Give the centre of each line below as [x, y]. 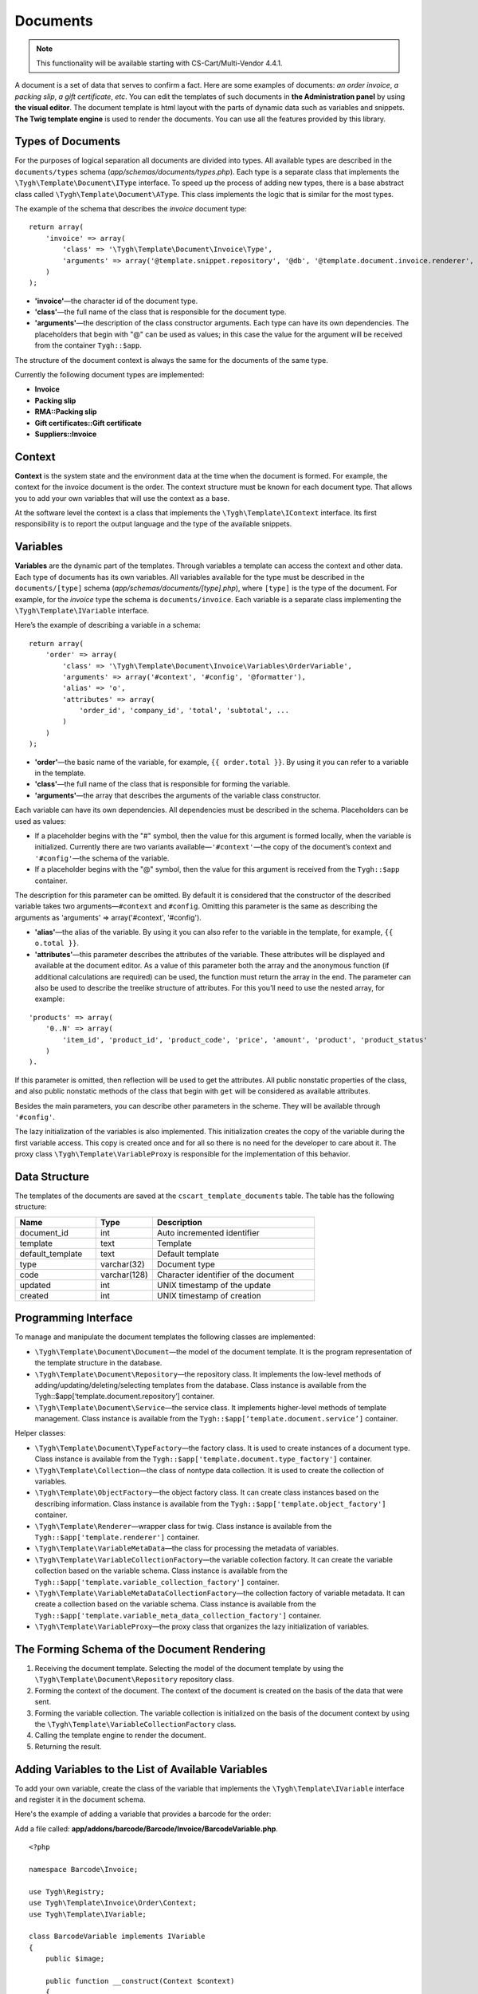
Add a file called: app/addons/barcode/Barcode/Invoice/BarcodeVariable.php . [147, 1828]
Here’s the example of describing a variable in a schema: [108, 625]
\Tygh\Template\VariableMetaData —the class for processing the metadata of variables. [186, 1548]
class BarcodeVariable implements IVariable [118, 1937]
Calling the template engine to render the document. [120, 1736]
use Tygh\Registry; [67, 1892]
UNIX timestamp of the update [214, 1285]
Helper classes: [40, 1433]
